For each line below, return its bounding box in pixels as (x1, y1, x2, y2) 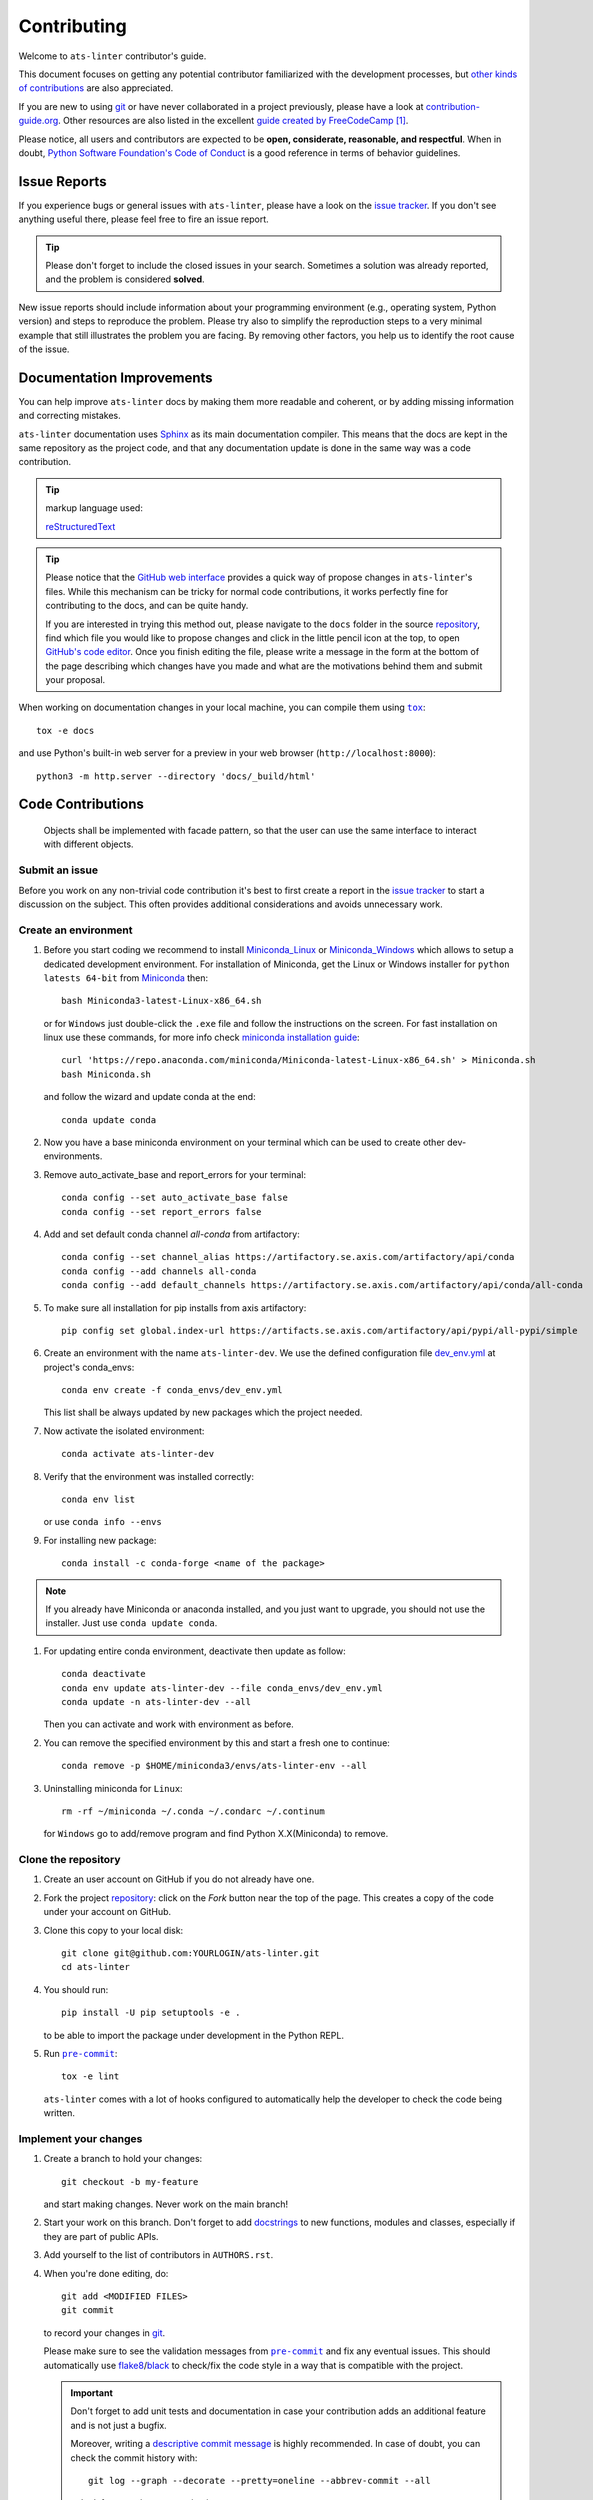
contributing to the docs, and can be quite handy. (45, 600, 249, 612)
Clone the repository (18, 1853, 121, 1867)
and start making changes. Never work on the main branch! (43, 2198, 289, 2210)
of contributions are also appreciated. (18, 82, 174, 94)
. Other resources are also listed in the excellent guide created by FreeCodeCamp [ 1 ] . (58, 115, 409, 127)
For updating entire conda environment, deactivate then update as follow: (43, 1645, 347, 1657)
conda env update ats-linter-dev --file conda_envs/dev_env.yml (61, 1682, 384, 1694)
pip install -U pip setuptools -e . (61, 2007, 241, 2019)
